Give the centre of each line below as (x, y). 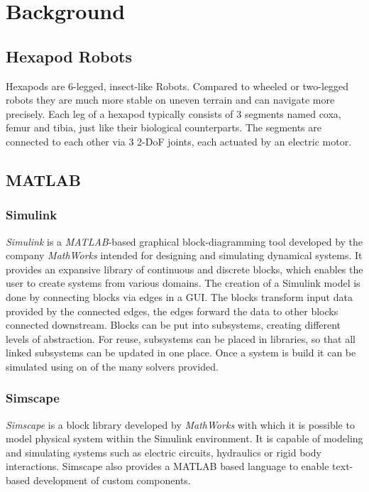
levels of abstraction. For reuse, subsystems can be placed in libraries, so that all (181, 338)
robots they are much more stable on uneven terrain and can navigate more (170, 100)
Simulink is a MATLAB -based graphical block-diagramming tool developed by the (184, 241)
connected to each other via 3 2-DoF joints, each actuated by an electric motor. (179, 141)
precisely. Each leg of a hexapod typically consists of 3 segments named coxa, (174, 113)
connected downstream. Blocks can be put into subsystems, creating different (174, 325)
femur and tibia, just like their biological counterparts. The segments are (164, 127)
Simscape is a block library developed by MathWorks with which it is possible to (180, 424)
